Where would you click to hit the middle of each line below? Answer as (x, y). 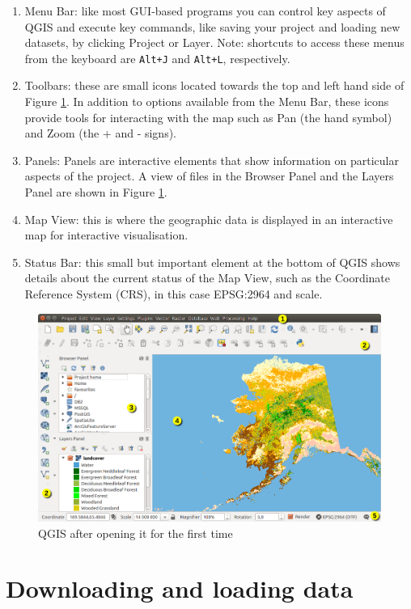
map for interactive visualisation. (106, 235)
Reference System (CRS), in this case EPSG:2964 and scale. (174, 293)
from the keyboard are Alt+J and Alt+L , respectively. (157, 58)
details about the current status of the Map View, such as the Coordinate (208, 278)
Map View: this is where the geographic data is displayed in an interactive (209, 219)
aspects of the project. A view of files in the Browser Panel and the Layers (209, 176)
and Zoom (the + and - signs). (101, 133)
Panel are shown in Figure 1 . (96, 192)
